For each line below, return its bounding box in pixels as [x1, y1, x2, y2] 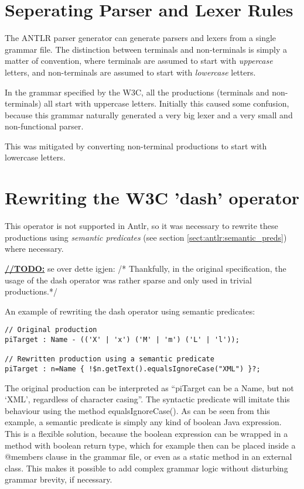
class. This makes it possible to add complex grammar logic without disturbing [5, 461, 288, 474]
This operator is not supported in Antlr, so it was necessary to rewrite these [5, 220, 278, 232]
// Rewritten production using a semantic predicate [5, 355, 214, 364]
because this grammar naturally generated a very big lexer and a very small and [5, 108, 293, 121]
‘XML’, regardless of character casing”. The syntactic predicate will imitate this [5, 393, 290, 405]
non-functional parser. [5, 120, 84, 132]
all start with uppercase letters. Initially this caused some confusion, [44, 97, 289, 110]
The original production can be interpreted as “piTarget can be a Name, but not [5, 381, 294, 394]
